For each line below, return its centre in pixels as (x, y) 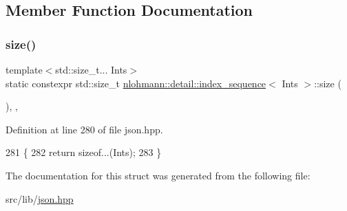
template (24, 69)
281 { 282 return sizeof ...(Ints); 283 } (84, 152)
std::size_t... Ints (91, 69)
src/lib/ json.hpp (40, 198)
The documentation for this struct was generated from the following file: (158, 175)
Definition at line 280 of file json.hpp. (84, 129)
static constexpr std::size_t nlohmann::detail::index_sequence (136, 83)
